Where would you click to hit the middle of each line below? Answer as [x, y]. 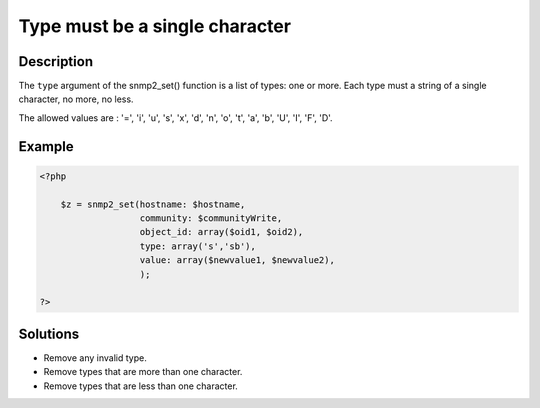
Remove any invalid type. [95, 357]
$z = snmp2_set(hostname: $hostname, [153, 204]
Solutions [49, 333]
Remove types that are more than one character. [143, 372]
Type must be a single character [155, 26]
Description [56, 61]
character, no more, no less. [76, 99]
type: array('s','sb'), [198, 246]
